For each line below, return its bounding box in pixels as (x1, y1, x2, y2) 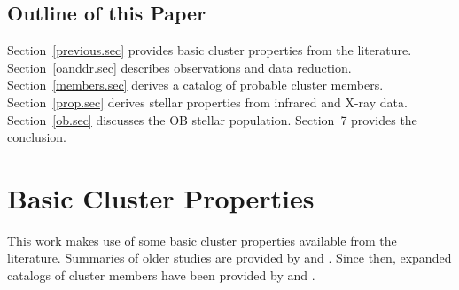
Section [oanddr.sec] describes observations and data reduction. (7, 58, 352, 76)
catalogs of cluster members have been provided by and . (7, 266, 315, 285)
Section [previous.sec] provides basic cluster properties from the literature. (7, 41, 412, 59)
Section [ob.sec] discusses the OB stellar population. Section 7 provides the (7, 110, 417, 129)
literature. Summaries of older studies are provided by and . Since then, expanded (7, 248, 452, 267)
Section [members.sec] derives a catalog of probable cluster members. (7, 75, 384, 94)
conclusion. (7, 128, 66, 146)
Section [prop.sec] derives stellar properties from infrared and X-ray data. (7, 92, 408, 111)
